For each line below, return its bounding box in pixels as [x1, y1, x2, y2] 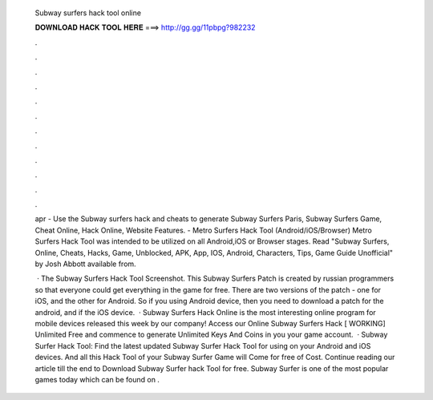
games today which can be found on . [34, 374, 160, 384]
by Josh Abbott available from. [34, 259, 136, 269]
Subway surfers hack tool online [34, 8, 142, 18]
